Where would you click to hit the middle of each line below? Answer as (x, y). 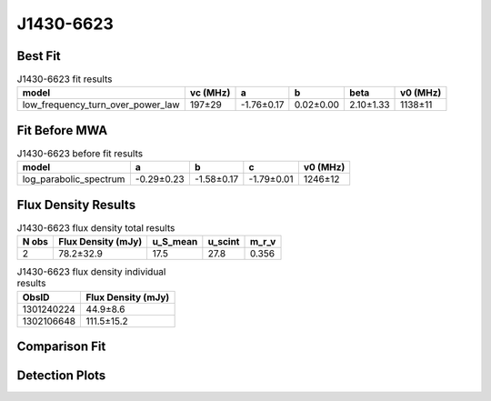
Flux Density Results (76, 205)
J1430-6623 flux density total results (96, 228)
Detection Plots (61, 376)
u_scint (224, 242)
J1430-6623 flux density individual (91, 272)
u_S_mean (175, 242)
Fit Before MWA (62, 130)
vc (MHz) (210, 93)
